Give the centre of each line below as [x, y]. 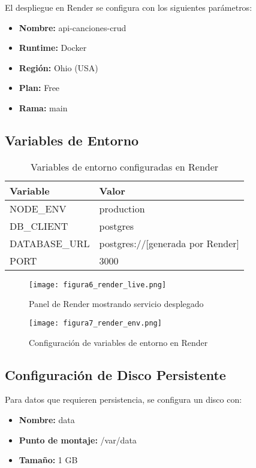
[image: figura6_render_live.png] [98, 285]
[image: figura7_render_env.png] [95, 323]
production [122, 208]
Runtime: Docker [53, 48]
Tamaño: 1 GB [48, 460]
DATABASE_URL [50, 243]
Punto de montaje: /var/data [78, 440]
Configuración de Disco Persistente [115, 374]
